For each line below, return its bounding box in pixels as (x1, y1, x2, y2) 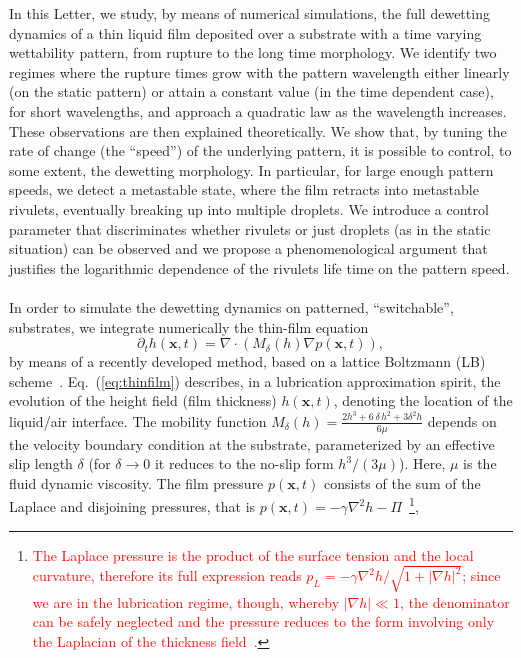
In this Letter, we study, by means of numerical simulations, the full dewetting (9, 3, 490, 23)
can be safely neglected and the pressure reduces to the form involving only (32, 611, 495, 632)
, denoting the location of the (333, 390, 513, 411)
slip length (9, 453, 73, 474)
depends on (427, 410, 497, 431)
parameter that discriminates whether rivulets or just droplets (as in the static (9, 218, 491, 239)
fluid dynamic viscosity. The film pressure (9, 472, 264, 493)
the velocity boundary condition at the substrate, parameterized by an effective (9, 433, 495, 454)
